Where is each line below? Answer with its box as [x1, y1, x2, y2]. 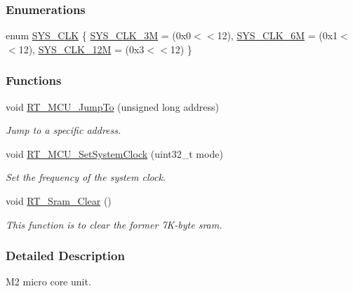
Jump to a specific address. [6, 123, 121, 137]
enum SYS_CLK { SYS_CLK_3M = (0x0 [6, 28, 192, 43]
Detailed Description [6, 247, 125, 264]
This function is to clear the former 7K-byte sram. [6, 217, 222, 231]
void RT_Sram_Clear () [6, 194, 112, 208]
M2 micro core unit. [6, 274, 91, 289]
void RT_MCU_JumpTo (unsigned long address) [6, 99, 220, 114]
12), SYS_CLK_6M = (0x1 [217, 28, 338, 43]
